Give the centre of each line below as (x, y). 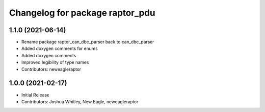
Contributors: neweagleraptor (51, 69)
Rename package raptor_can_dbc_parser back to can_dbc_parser (88, 42)
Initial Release (35, 95)
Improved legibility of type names (55, 62)
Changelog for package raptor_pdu (82, 13)
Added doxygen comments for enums (60, 48)
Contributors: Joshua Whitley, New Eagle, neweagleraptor (80, 101)
